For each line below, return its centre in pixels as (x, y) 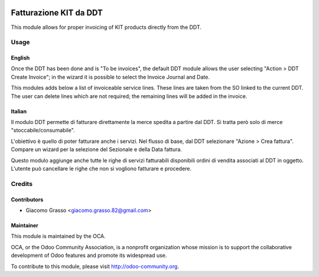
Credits (22, 184)
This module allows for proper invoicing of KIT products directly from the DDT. (106, 27)
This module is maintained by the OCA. (58, 236)
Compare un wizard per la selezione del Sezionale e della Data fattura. (97, 149)
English (20, 58)
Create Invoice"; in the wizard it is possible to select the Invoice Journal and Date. (110, 77)
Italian (19, 111)
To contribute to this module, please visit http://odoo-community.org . (95, 266)
